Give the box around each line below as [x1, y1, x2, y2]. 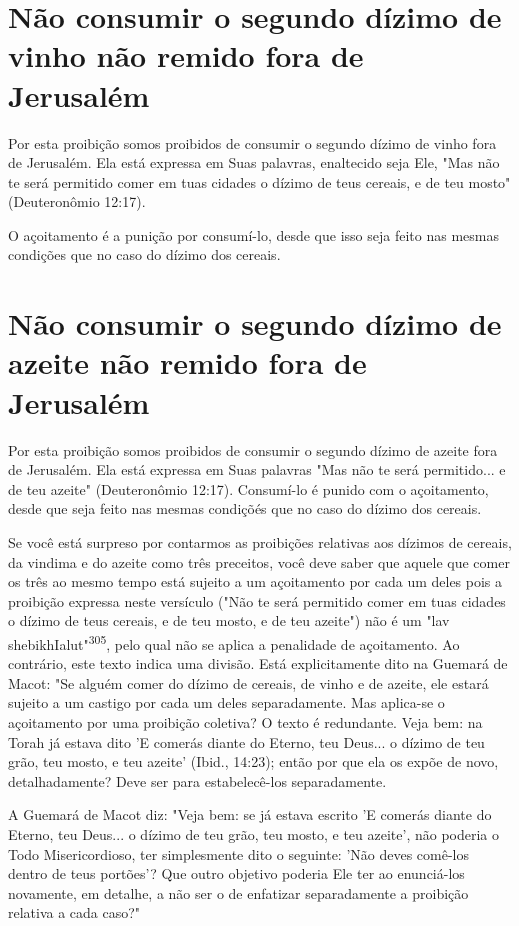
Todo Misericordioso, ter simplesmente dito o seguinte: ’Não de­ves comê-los [8, 843, 470, 864]
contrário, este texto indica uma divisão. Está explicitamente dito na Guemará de [8, 653, 508, 674]
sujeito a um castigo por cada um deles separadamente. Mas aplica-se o [8, 692, 445, 713]
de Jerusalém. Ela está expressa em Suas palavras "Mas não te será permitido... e [8, 459, 506, 480]
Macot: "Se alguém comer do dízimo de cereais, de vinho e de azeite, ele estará [8, 672, 489, 693]
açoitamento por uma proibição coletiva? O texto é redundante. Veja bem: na [8, 711, 483, 732]
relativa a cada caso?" [8, 902, 141, 923]
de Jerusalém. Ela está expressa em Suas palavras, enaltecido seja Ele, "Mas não [8, 152, 500, 173]
